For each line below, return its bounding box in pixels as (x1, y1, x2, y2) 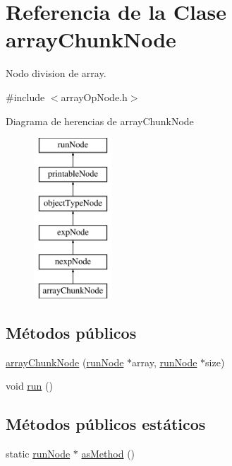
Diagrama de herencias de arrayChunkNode (6, 113, 194, 128)
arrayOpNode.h (61, 89, 128, 104)
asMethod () (81, 446, 135, 461)
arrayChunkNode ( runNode (6, 354, 124, 369)
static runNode (6, 446, 71, 461)
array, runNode (132, 354, 197, 369)
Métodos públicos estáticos (6, 413, 206, 435)
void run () (6, 378, 53, 393)
